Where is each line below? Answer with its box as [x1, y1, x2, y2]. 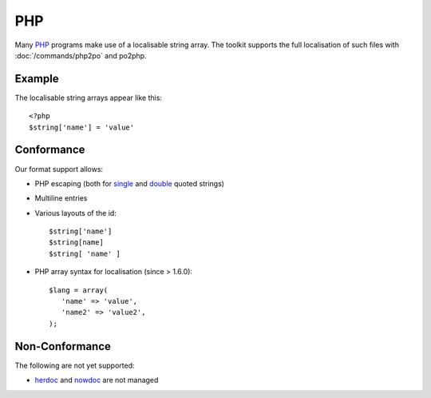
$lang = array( [49, 285, 109, 295]
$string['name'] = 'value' [29, 122, 135, 132]
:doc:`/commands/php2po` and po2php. [14, 50, 147, 60]
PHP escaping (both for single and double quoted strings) [34, 178, 225, 188]
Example [14, 72, 59, 86]
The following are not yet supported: [14, 360, 135, 370]
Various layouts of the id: [34, 208, 117, 217]
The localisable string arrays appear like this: [14, 93, 163, 102]
